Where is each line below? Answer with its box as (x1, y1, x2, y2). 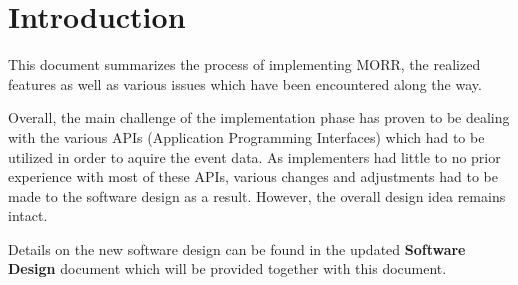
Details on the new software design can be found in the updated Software (8, 238, 466, 259)
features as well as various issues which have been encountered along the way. (8, 73, 482, 94)
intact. (8, 205, 48, 226)
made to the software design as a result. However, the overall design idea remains (8, 185, 506, 206)
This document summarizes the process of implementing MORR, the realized (8, 54, 481, 75)
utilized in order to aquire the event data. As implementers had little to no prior (8, 146, 501, 167)
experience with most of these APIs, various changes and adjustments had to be (8, 166, 498, 187)
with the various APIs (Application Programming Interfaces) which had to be (8, 126, 485, 147)
